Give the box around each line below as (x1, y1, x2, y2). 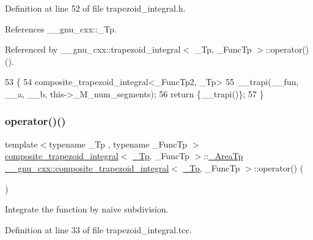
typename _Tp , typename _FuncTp (49, 137, 188, 150)
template (5, 137, 38, 150)
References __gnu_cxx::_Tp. (5, 22, 117, 35)
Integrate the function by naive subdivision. (5, 203, 169, 216)
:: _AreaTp (204, 149, 243, 162)
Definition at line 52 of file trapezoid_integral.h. (5, 2, 186, 14)
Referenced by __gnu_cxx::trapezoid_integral (5, 43, 181, 56)
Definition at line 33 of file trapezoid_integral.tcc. (5, 223, 192, 236)
